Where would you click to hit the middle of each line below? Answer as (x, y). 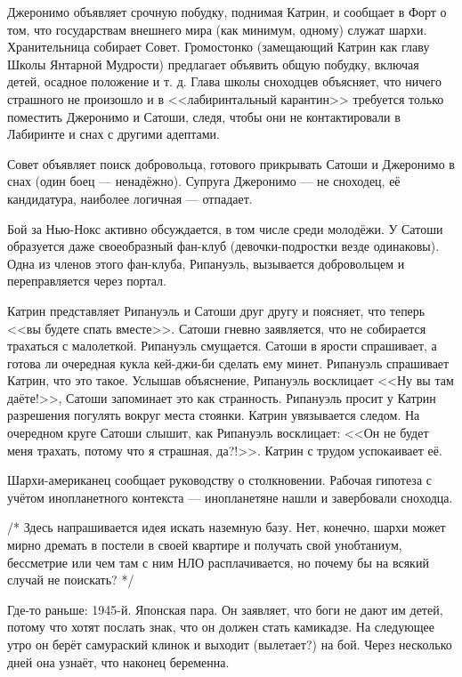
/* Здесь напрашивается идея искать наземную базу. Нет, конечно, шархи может (227, 527)
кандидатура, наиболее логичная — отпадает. (130, 198)
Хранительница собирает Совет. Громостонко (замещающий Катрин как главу (219, 47)
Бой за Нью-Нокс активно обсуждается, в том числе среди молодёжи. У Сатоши (225, 228)
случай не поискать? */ (71, 580)
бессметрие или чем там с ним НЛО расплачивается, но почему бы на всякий (218, 562)
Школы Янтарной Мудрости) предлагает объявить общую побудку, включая (213, 64)
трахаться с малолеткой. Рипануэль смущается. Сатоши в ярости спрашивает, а (222, 346)
